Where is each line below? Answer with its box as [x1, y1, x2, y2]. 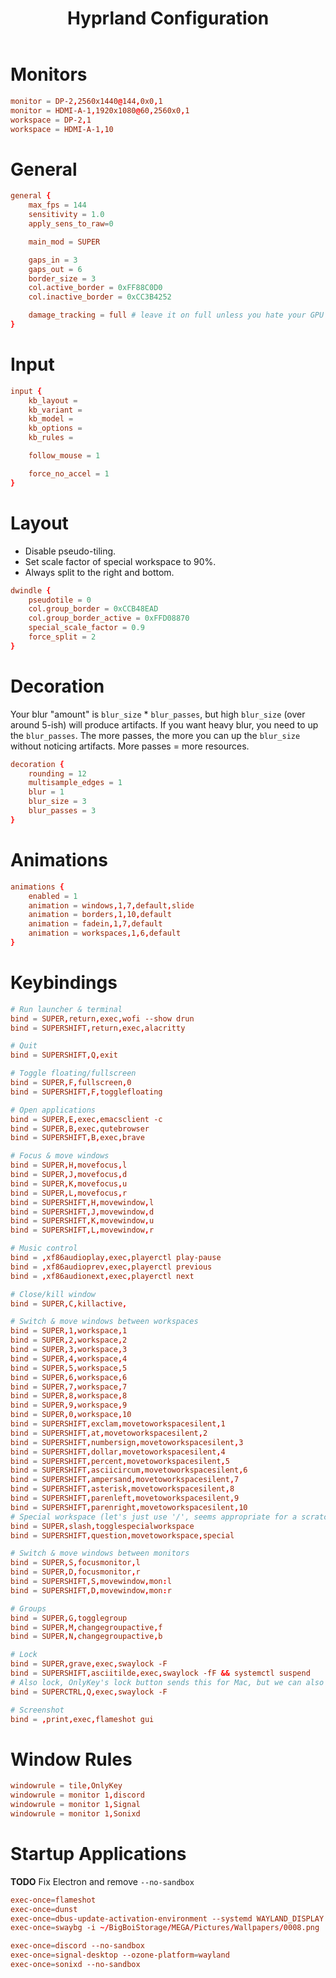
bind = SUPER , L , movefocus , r [10, 1188, 128, 1198]
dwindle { [10, 585, 52, 596]
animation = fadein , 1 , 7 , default [28, 919, 163, 929]
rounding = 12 [28, 768, 87, 779]
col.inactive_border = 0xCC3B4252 [28, 292, 172, 302]
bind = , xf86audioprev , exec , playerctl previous [10, 1262, 213, 1272]
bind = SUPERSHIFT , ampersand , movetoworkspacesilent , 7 [10, 1475, 240, 1485]
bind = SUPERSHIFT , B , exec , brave [10, 1133, 145, 1143]
